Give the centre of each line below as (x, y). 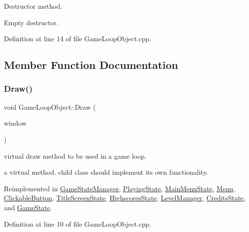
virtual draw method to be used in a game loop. (75, 156)
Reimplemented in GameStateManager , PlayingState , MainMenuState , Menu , (120, 188)
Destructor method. (33, 6)
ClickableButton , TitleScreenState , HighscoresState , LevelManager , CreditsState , (125, 198)
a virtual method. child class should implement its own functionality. (106, 172)
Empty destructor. (31, 22)
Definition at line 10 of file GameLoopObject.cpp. (78, 224)
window (15, 123)
